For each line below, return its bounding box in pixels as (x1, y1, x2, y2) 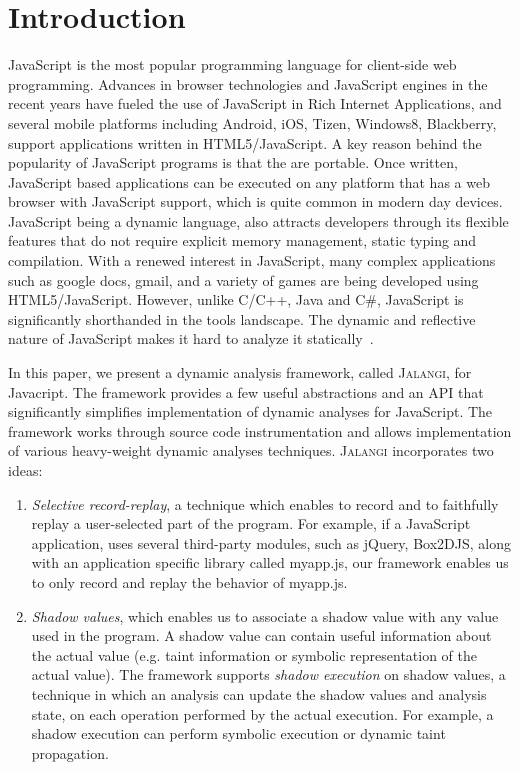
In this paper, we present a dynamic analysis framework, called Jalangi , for (8, 362, 472, 383)
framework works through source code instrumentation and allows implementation (8, 420, 512, 441)
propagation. (31, 742, 109, 763)
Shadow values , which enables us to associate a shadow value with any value (31, 605, 499, 626)
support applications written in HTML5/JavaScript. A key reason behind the (8, 132, 482, 153)
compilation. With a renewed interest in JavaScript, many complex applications (8, 250, 496, 271)
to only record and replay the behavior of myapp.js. (31, 571, 348, 592)
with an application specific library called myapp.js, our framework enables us (31, 552, 509, 573)
